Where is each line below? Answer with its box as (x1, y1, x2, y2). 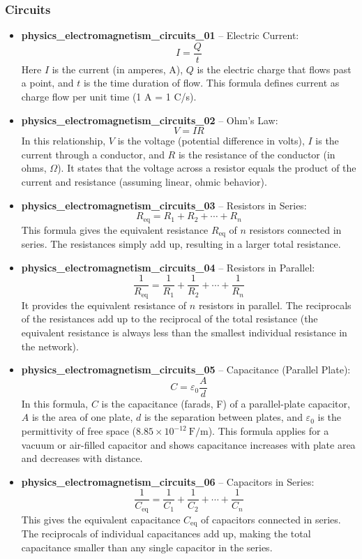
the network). (21, 338, 79, 353)
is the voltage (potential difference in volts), (117, 133, 305, 148)
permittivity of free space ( (21, 424, 137, 438)
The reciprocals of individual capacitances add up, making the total (21, 526, 311, 541)
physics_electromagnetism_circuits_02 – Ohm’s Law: (21, 112, 278, 127)
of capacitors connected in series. (201, 512, 341, 526)
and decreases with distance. (21, 451, 143, 465)
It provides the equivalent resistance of (21, 297, 187, 312)
